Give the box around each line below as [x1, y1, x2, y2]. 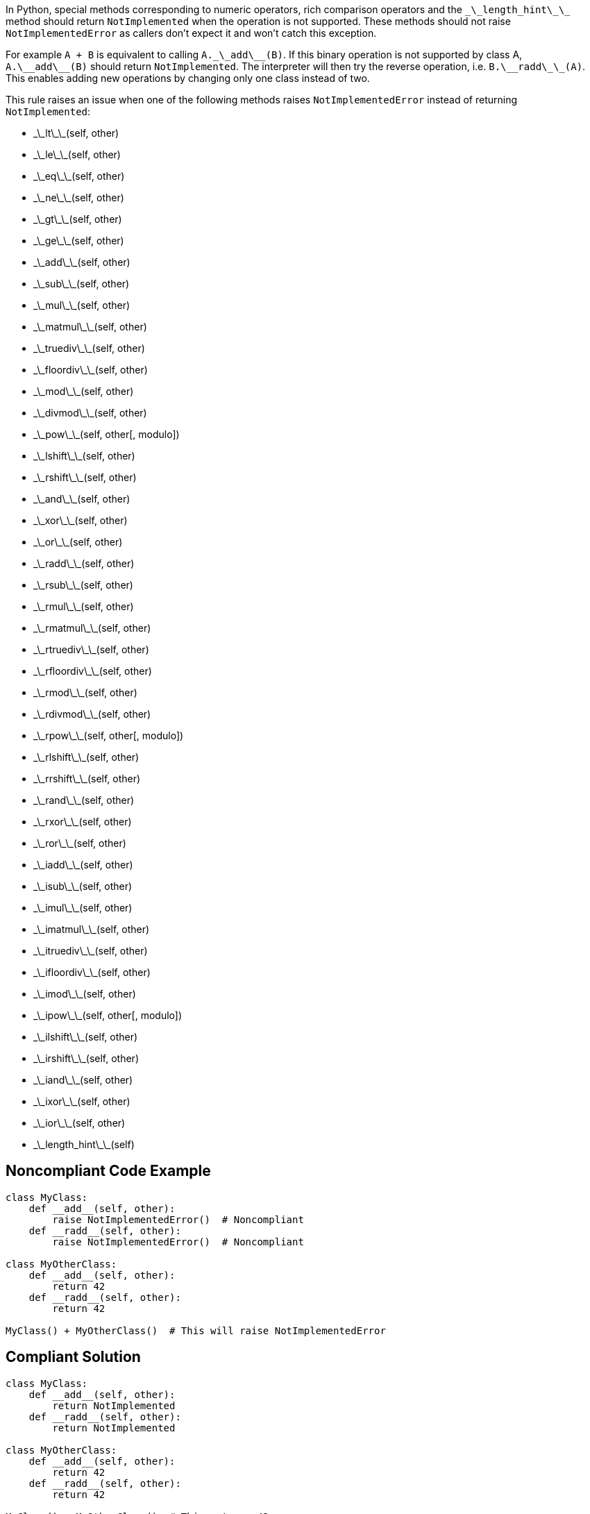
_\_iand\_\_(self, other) [33, 1074, 133, 1086]
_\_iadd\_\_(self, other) [33, 859, 133, 870]
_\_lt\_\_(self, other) [33, 127, 119, 139]
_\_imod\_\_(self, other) [33, 988, 136, 1000]
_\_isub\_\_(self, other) [33, 880, 133, 892]
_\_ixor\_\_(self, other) [33, 1095, 130, 1107]
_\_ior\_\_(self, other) [33, 1117, 126, 1129]
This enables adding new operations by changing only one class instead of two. [6, 72, 370, 84]
